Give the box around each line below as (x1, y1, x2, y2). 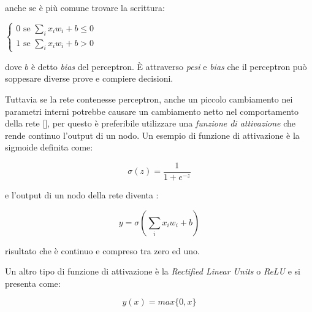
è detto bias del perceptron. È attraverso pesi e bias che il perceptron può (31, 60, 307, 72)
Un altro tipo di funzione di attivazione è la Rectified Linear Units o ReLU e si (5, 265, 300, 278)
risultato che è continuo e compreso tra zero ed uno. (5, 244, 200, 257)
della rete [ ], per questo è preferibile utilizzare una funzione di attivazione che (5, 117, 295, 130)
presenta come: (5, 276, 61, 289)
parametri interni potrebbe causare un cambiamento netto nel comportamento (5, 104, 299, 117)
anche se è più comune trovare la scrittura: (5, 1, 165, 14)
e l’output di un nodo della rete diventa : (5, 188, 159, 201)
